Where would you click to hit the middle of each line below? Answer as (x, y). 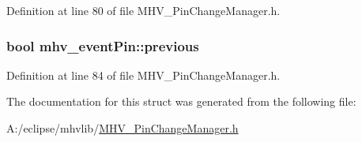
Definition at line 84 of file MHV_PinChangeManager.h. (143, 75)
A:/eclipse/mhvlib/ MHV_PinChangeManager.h (123, 128)
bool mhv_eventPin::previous (103, 45)
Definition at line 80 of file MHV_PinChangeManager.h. (143, 10)
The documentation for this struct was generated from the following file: (181, 101)
